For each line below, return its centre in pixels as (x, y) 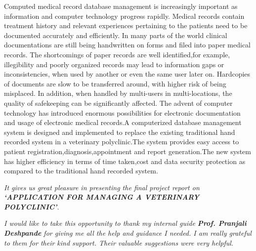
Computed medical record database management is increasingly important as (121, 6)
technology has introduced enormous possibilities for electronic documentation (122, 112)
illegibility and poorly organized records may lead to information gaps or (114, 64)
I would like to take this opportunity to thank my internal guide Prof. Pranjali (125, 223)
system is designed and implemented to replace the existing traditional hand (120, 132)
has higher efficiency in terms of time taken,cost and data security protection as (125, 161)
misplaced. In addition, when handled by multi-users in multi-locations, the (118, 93)
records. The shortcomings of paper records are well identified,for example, (117, 54)
